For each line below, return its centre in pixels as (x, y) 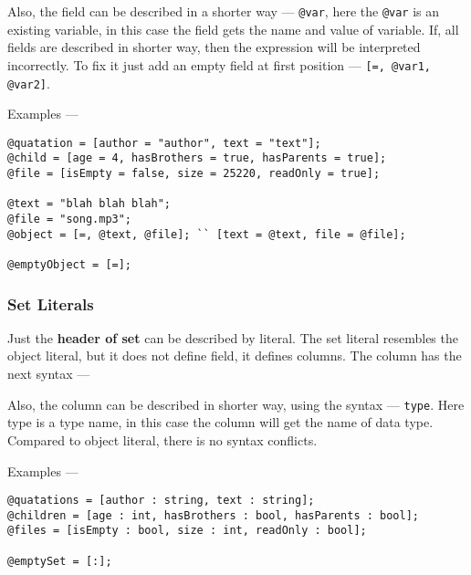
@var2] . (29, 83)
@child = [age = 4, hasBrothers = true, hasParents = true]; (197, 158)
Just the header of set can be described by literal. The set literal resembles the (233, 337)
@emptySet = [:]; (60, 561)
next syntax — (49, 374)
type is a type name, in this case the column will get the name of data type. (220, 422)
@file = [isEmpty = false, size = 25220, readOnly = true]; (194, 174)
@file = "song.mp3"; (70, 220)
